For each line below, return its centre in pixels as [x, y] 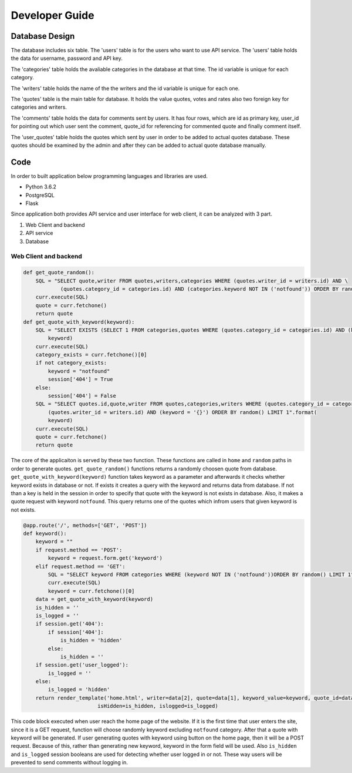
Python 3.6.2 [41, 187]
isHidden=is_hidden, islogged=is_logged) [158, 706]
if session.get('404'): [70, 624]
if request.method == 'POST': [79, 550]
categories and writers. [39, 107]
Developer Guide [53, 15]
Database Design [43, 36]
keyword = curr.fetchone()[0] [91, 591]
